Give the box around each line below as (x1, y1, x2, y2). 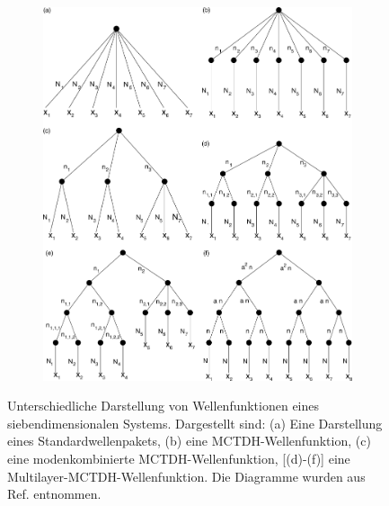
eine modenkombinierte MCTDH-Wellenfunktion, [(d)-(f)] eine (7, 449, 350, 467)
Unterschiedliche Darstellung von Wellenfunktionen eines (7, 396, 320, 415)
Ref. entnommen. (7, 484, 102, 503)
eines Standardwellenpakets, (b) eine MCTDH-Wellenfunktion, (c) (7, 431, 371, 450)
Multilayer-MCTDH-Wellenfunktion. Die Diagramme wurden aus (7, 466, 366, 485)
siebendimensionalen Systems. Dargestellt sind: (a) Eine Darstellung (7, 413, 383, 432)
